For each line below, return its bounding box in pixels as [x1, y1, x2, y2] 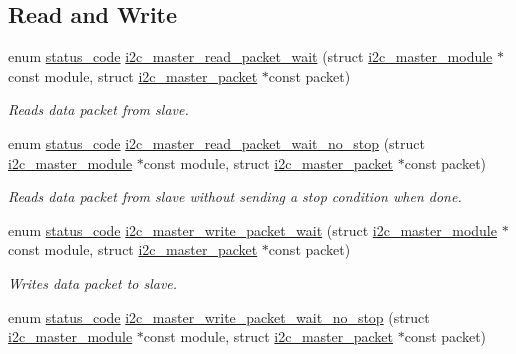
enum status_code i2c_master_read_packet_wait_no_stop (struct [8, 132, 426, 153]
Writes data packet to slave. [8, 272, 178, 293]
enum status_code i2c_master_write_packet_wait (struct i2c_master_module [8, 219, 497, 240]
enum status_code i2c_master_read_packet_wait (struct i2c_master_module [8, 46, 493, 67]
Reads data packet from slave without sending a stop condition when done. [8, 186, 462, 207]
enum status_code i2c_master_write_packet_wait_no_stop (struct [8, 306, 430, 327]
